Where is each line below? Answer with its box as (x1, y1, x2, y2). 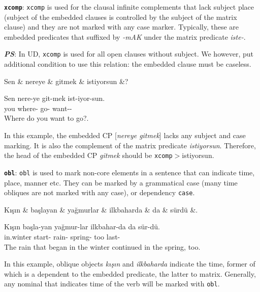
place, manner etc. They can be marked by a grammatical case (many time (4, 177, 238, 188)
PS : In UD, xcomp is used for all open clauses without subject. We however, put (4, 48, 253, 59)
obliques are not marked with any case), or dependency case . (4, 187, 195, 198)
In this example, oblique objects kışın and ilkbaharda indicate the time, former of (4, 258, 255, 269)
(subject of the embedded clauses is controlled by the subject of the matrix (4, 11, 237, 22)
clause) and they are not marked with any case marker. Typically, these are (4, 21, 239, 32)
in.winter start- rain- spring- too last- (4, 231, 120, 242)
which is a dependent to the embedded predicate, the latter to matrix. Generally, (4, 268, 256, 279)
